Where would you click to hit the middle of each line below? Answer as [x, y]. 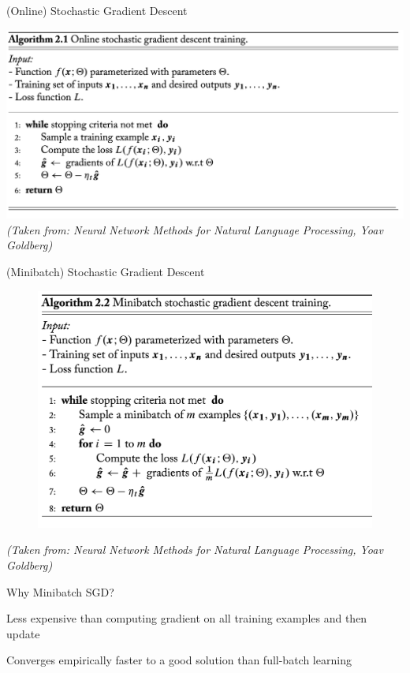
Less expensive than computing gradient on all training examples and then [187, 618]
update [23, 633]
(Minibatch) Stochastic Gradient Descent [106, 272]
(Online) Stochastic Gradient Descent [97, 10]
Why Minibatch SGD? [60, 591]
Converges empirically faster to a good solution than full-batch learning [179, 660]
